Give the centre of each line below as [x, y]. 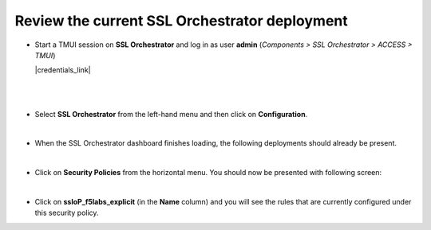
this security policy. [67, 213]
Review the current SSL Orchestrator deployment [182, 21]
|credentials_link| [63, 70]
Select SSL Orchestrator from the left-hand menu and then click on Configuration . [171, 114]
